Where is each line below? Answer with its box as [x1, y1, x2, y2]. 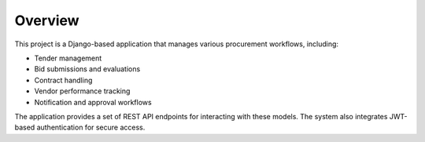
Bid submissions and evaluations [34, 64, 141, 74]
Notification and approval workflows [34, 97, 153, 107]
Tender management [34, 53, 102, 63]
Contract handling [34, 75, 93, 85]
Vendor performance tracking [34, 86, 131, 96]
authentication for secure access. [36, 122, 146, 133]
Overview [14, 12, 79, 29]
